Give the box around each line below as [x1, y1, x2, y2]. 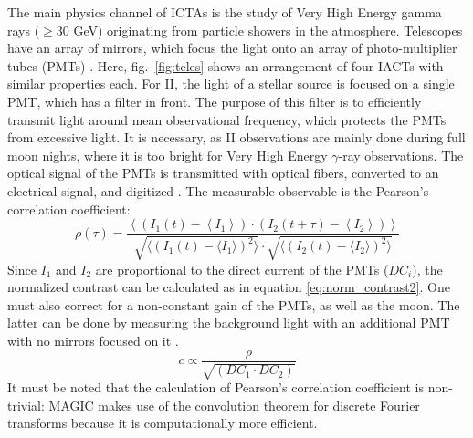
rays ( [7, 20, 40, 39]
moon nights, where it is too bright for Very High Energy [7, 145, 328, 164]
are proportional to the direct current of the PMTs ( [95, 259, 389, 278]
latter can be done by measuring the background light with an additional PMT [7, 313, 450, 332]
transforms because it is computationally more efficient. [7, 413, 318, 433]
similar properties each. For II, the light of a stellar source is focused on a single [7, 74, 455, 93]
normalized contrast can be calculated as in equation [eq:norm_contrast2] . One [7, 277, 450, 297]
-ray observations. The [338, 145, 464, 164]
